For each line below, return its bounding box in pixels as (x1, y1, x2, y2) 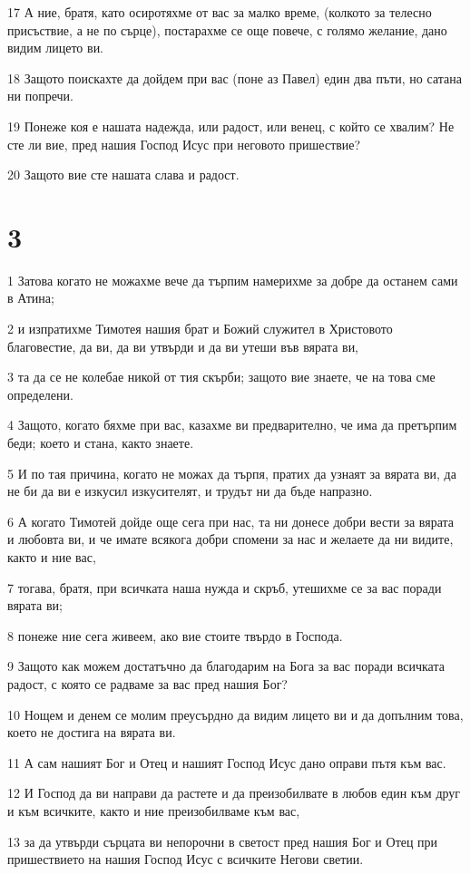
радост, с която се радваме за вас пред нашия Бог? (7, 674, 288, 693)
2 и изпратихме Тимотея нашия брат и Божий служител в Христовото (7, 319, 393, 338)
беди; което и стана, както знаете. (7, 433, 194, 452)
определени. (7, 384, 73, 403)
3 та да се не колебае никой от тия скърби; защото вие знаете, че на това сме (7, 367, 436, 386)
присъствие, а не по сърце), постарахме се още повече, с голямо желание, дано (7, 20, 447, 39)
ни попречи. (7, 86, 73, 105)
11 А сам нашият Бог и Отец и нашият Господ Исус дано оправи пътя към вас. (7, 753, 446, 772)
